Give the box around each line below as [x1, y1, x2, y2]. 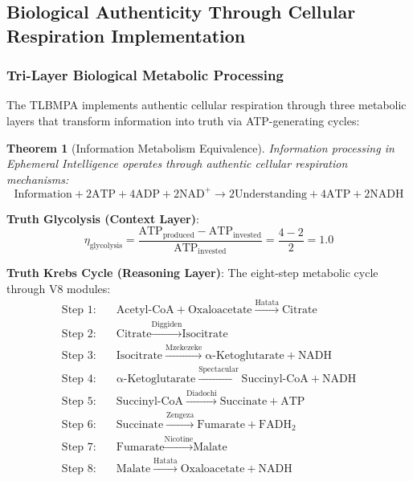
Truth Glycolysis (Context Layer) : [6, 210, 199, 226]
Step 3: [61, 350, 96, 362]
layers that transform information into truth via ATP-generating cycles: [6, 112, 360, 128]
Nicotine [164, 435, 194, 444]
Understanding [234, 188, 307, 200]
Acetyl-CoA [116, 304, 174, 316]
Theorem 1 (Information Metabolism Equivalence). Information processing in [6, 139, 395, 156]
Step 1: [61, 304, 96, 316]
